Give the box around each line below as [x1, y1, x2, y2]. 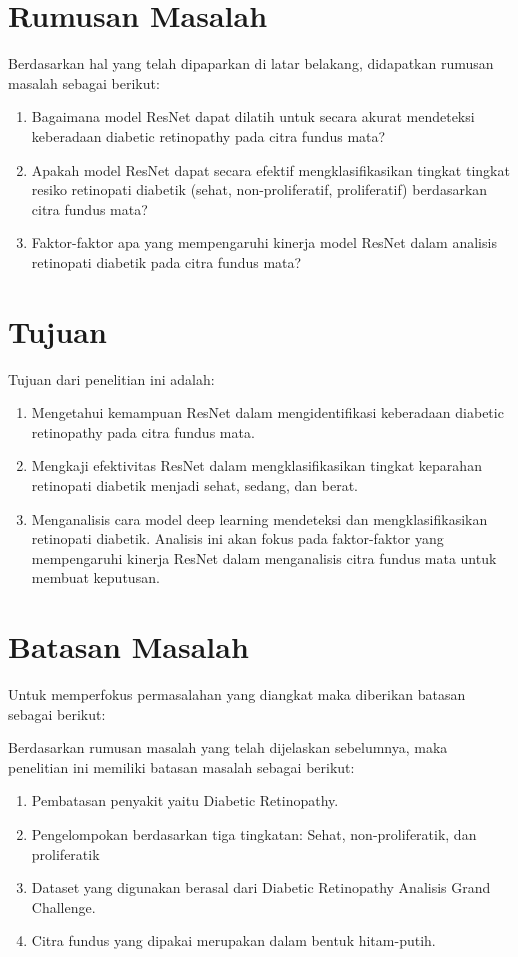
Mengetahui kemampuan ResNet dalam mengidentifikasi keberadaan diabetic [31, 402, 504, 423]
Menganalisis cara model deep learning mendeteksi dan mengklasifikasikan [31, 508, 488, 529]
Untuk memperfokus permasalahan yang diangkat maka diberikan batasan [8, 684, 466, 705]
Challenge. [31, 896, 96, 917]
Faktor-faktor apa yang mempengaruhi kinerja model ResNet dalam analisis [31, 232, 497, 253]
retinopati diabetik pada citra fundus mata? [31, 251, 302, 272]
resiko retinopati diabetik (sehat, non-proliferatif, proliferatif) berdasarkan [31, 179, 488, 200]
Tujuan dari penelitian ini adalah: [8, 368, 215, 389]
